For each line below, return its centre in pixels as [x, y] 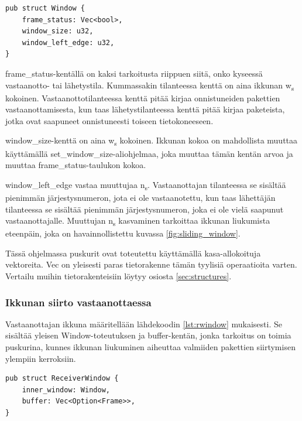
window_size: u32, [58, 31]
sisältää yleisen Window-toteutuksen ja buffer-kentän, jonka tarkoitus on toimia [148, 335]
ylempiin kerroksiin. [41, 358]
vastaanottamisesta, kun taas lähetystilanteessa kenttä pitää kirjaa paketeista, [145, 109]
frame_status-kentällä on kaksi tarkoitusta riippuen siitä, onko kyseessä [134, 73]
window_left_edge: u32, [68, 42]
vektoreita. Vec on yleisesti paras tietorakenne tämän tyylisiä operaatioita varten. [151, 264]
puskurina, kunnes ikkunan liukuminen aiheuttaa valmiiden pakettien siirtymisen [150, 347]
